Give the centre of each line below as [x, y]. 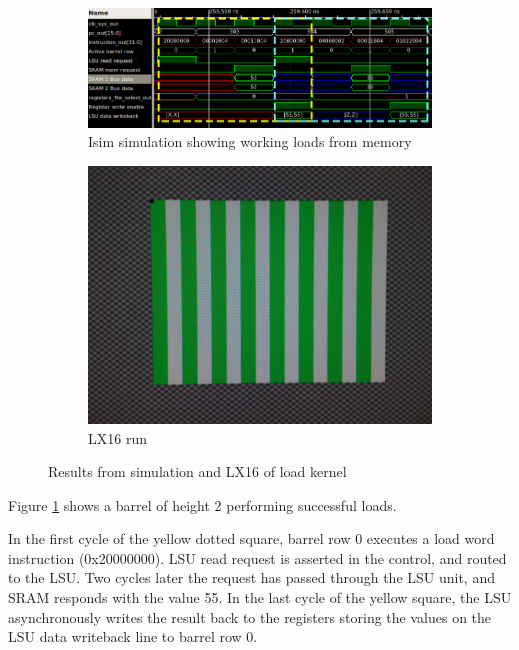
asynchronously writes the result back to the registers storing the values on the [250, 616]
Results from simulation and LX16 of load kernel [197, 471]
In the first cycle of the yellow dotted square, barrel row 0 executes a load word [251, 538]
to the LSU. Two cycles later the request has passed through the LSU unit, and [251, 577]
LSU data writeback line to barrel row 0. [133, 636]
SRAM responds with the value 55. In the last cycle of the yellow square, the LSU [260, 597]
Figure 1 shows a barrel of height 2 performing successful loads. [202, 504]
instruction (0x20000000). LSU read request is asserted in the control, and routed [257, 557]
